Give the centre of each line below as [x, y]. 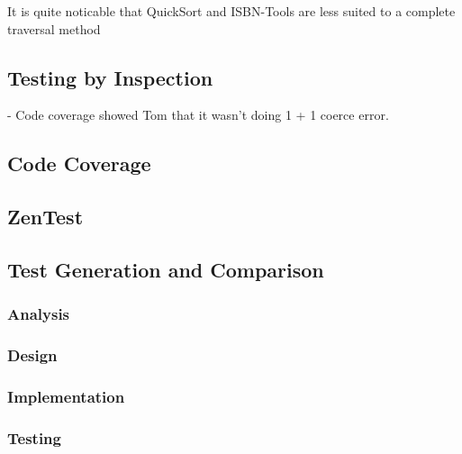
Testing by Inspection [110, 77]
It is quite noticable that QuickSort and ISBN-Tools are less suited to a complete [231, 11]
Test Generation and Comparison [166, 269]
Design [32, 355]
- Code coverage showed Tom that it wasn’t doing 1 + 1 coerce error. [198, 115]
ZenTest [45, 217]
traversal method [54, 28]
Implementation [66, 396]
